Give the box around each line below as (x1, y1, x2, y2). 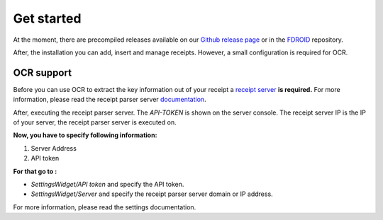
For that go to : (13, 167, 57, 175)
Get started (13, 11, 82, 26)
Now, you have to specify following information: (13, 131, 157, 139)
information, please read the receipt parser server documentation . (13, 95, 206, 104)
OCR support (13, 66, 72, 79)
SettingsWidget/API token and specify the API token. (30, 180, 184, 188)
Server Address (30, 144, 77, 152)
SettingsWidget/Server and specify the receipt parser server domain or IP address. (30, 190, 273, 198)
